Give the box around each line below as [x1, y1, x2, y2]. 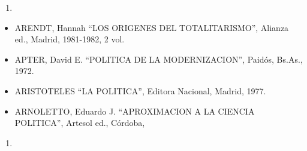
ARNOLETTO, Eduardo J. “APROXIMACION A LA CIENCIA [14, 104, 255, 117]
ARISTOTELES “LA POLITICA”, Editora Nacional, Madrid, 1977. [14, 84, 266, 97]
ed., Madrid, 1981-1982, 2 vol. [14, 33, 125, 45]
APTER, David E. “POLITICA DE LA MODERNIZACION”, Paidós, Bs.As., [14, 53, 303, 65]
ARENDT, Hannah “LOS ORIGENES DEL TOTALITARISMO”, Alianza [14, 21, 289, 33]
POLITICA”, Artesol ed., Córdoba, [14, 116, 145, 129]
